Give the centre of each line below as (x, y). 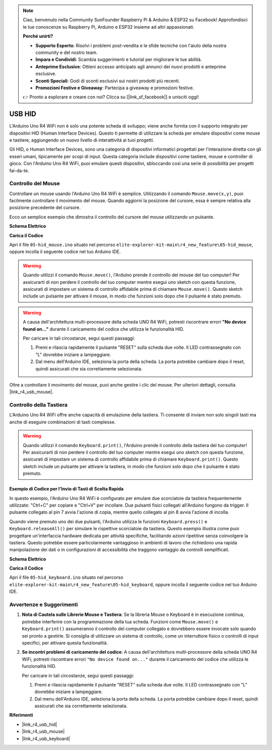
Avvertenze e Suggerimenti (44, 605)
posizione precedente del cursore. (45, 208)
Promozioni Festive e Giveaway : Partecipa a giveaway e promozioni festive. (115, 88)
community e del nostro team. (66, 52)
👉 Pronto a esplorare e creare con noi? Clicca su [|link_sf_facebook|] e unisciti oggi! (111, 97)
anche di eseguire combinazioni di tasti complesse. (62, 422)
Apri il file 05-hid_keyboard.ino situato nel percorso (66, 578)
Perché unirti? (38, 36)
